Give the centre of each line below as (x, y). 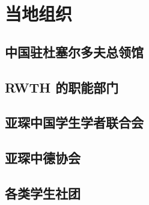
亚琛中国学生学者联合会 (74, 122)
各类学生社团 (43, 193)
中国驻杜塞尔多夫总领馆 (74, 51)
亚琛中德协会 (43, 158)
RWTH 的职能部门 (62, 87)
